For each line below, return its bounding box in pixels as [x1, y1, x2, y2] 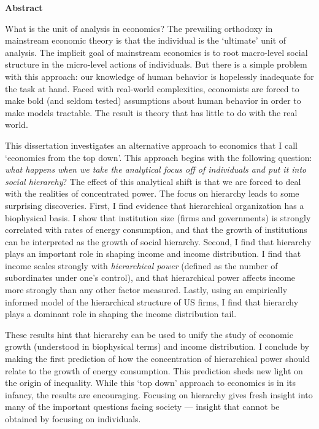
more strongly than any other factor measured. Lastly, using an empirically [5, 283, 288, 296]
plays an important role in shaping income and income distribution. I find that [5, 247, 301, 260]
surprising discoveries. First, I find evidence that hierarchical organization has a [5, 199, 304, 211]
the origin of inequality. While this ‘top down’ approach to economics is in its [5, 376, 296, 389]
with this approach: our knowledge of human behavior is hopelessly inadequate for [5, 69, 314, 82]
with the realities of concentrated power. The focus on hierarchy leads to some [5, 187, 299, 200]
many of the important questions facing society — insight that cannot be [5, 400, 280, 413]
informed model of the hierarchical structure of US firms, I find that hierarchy [5, 295, 299, 308]
